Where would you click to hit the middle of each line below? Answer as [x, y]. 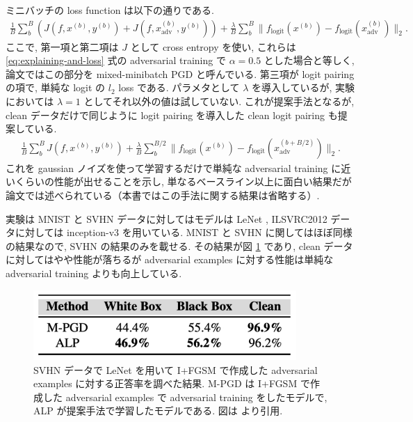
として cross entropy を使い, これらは [213, 46]
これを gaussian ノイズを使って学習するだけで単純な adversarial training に [173, 167]
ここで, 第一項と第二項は [62, 46]
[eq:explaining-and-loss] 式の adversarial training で [116, 60]
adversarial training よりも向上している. [94, 273]
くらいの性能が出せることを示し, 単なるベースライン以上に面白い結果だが [183, 181]
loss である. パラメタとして [179, 87]
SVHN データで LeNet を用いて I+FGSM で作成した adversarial [176, 369]
